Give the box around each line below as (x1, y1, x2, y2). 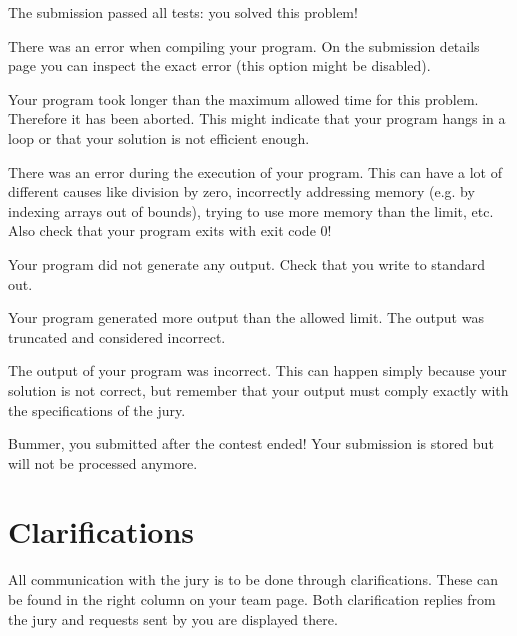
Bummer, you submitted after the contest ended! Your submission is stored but (8, 433, 494, 454)
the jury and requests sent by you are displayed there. (8, 608, 338, 629)
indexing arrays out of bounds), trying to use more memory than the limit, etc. (8, 200, 494, 221)
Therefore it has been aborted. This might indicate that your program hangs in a (8, 108, 506, 129)
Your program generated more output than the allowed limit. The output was (8, 307, 484, 328)
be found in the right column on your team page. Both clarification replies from (8, 589, 496, 609)
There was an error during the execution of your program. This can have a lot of (8, 161, 502, 182)
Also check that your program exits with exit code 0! (8, 220, 332, 241)
